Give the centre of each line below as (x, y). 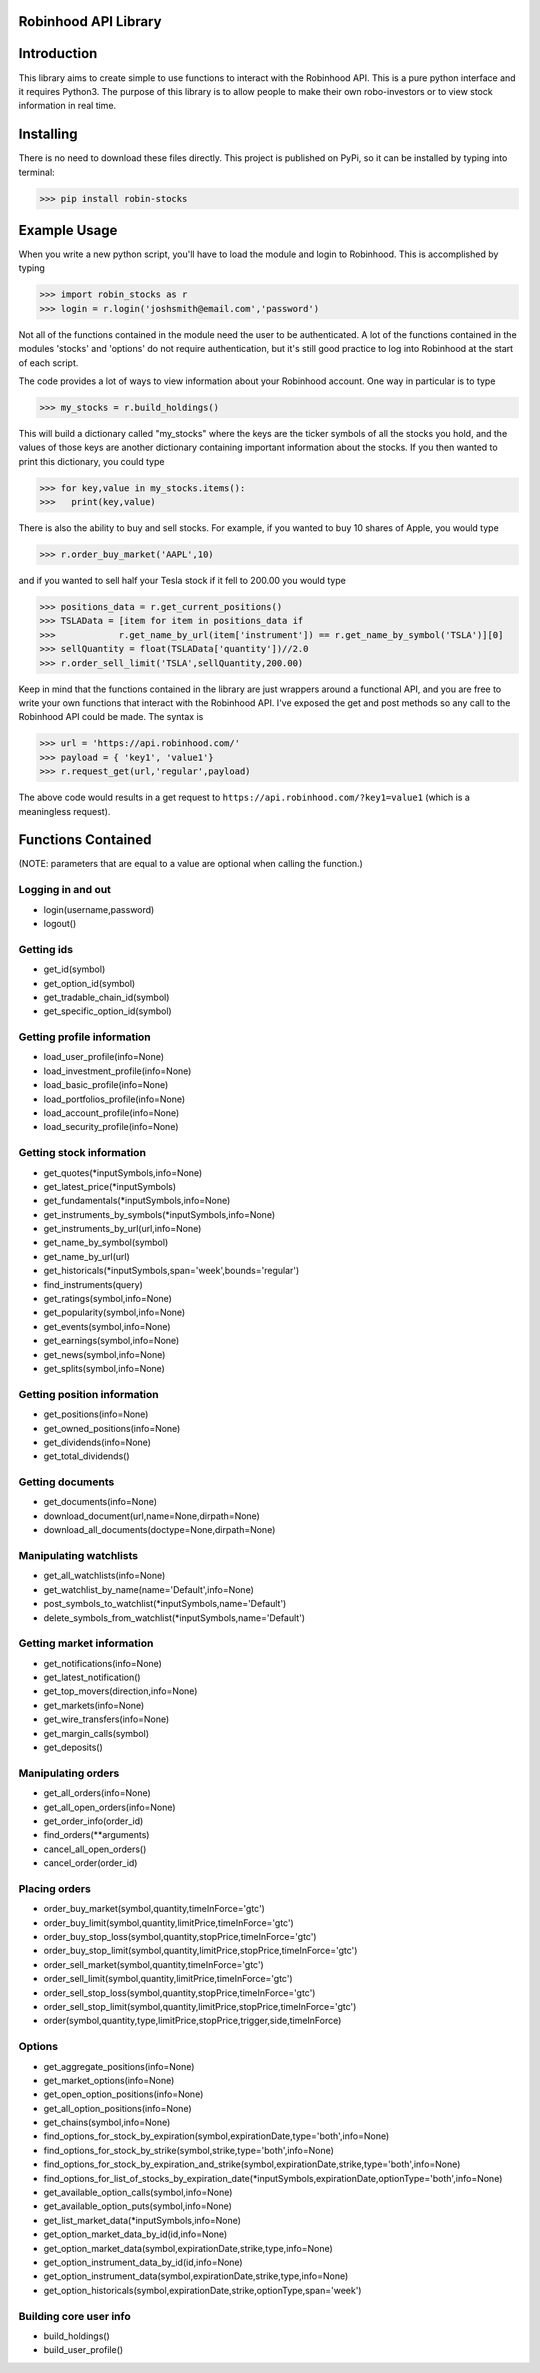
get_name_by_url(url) (86, 1256)
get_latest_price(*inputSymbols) (110, 1186)
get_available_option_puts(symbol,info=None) (137, 2206)
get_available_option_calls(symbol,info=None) (138, 2192)
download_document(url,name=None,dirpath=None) (151, 1516)
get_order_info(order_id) (93, 1821)
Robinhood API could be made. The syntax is (111, 717)
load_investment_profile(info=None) (117, 1071)
